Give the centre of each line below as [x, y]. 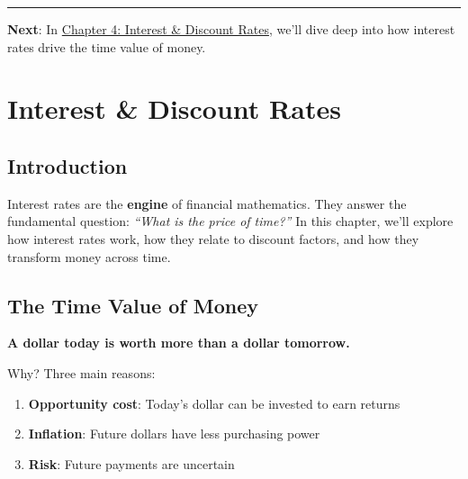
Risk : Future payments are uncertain [131, 463]
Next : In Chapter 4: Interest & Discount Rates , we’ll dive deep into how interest [231, 29]
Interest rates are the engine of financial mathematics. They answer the [207, 203]
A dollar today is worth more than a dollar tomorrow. [179, 343]
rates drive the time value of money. [107, 46]
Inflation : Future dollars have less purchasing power [174, 434]
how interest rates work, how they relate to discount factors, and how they [213, 238]
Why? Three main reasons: [81, 372]
